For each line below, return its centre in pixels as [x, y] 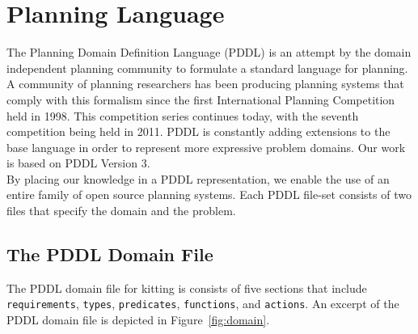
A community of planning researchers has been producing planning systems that [205, 84]
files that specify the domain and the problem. [121, 211]
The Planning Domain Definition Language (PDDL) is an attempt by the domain [209, 52]
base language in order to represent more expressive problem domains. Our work [206, 147]
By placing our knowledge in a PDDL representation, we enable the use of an [198, 178]
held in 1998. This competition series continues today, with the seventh [183, 115]
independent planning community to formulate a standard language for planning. [207, 68]
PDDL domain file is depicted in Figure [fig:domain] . [138, 320]
